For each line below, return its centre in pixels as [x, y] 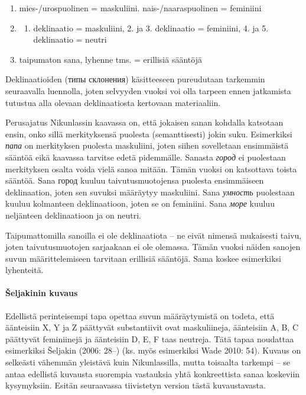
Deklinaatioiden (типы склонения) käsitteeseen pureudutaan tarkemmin [135, 79]
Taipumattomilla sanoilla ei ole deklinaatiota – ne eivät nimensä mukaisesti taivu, [154, 235]
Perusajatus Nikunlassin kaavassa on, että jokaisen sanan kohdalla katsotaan [144, 122]
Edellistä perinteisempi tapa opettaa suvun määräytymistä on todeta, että [140, 315]
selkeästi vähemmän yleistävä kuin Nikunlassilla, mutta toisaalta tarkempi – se [148, 362]
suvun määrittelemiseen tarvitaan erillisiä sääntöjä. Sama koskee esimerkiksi [143, 258]
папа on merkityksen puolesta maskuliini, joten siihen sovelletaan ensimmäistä [147, 145]
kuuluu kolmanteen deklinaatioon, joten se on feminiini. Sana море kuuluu [140, 203]
